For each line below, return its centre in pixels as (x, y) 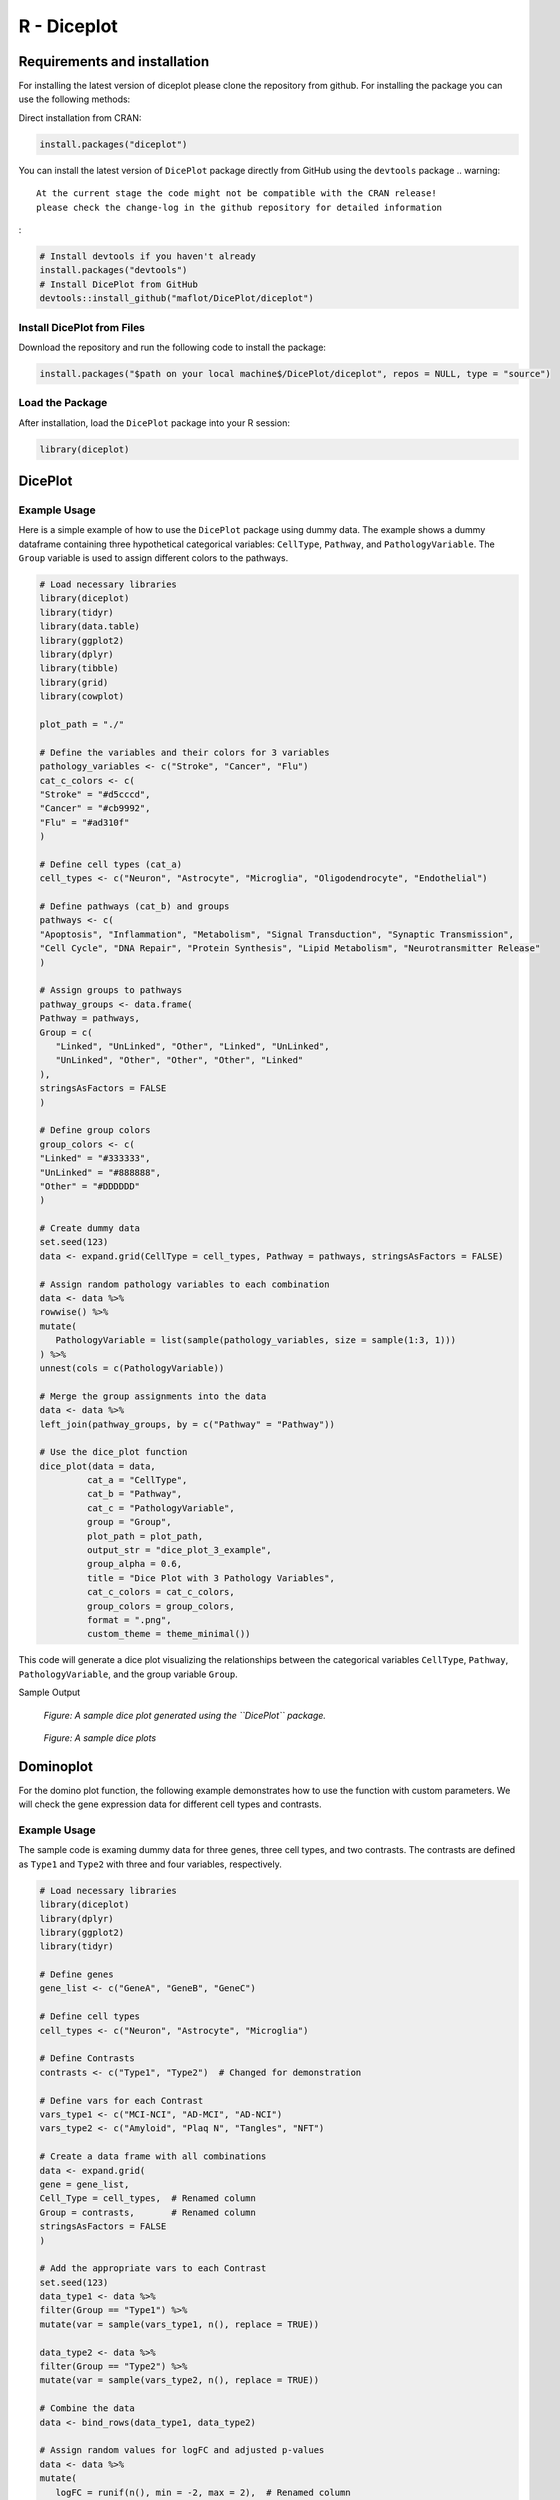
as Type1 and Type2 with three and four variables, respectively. (150, 1864)
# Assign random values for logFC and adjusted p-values (182, 2450)
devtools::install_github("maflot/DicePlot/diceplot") (176, 298)
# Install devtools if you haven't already (148, 256)
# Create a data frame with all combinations (153, 2156)
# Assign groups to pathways (111, 990)
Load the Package (63, 403)
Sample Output (49, 1692)
